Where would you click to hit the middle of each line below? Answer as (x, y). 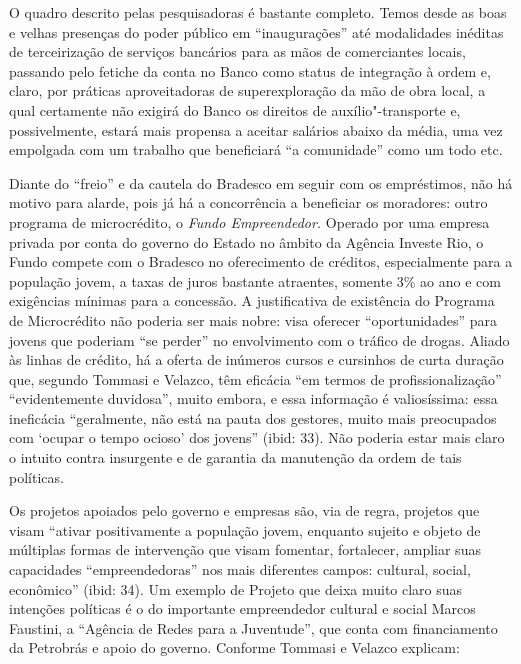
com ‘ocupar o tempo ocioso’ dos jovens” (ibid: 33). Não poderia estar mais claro (257, 437)
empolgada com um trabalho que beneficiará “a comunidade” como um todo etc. (256, 149)
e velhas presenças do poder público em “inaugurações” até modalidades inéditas (256, 31)
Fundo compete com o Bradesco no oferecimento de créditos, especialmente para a (261, 261)
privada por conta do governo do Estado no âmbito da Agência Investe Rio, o (246, 241)
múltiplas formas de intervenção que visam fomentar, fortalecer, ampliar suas (245, 549)
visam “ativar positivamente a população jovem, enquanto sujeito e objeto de (245, 529)
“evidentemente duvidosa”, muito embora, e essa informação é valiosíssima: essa (253, 398)
